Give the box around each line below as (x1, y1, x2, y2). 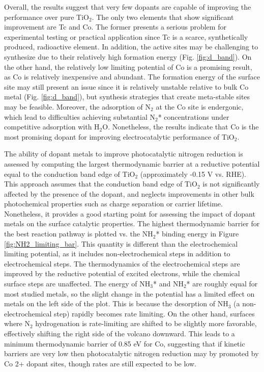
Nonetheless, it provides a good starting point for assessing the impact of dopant (4, 208, 255, 219)
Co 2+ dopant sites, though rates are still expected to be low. (4, 358, 196, 368)
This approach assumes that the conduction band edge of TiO (4, 178, 197, 189)
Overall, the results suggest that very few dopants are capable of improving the (4, 2, 251, 12)
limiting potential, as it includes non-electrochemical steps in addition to (4, 248, 230, 259)
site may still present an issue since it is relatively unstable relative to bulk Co (4, 81, 249, 92)
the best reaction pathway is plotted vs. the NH (4, 228, 153, 239)
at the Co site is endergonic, (156, 101, 244, 112)
